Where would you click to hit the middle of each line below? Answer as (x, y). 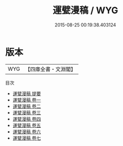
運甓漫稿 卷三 (27, 112)
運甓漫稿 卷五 (27, 125)
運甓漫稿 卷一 (27, 100)
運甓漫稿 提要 (27, 93)
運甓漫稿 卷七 (27, 138)
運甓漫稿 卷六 (27, 132)
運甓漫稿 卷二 (27, 106)
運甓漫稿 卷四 (27, 119)
